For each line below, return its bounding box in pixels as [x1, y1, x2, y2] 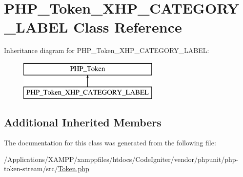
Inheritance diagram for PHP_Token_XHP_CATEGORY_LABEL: [4, 45, 209, 55]
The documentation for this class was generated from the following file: [4, 138, 216, 148]
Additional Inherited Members [4, 115, 162, 130]
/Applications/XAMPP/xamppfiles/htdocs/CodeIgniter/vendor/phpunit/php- [4, 154, 239, 164]
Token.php [58, 163, 89, 174]
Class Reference [73, 17, 182, 37]
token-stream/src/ [4, 163, 58, 174]
